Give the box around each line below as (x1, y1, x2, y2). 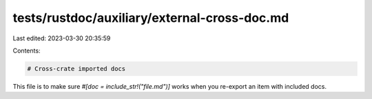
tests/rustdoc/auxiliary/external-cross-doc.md (12, 10, 289, 25)
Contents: (12, 46, 41, 55)
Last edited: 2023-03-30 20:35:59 (12, 34, 111, 42)
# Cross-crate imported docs (27, 65, 126, 72)
